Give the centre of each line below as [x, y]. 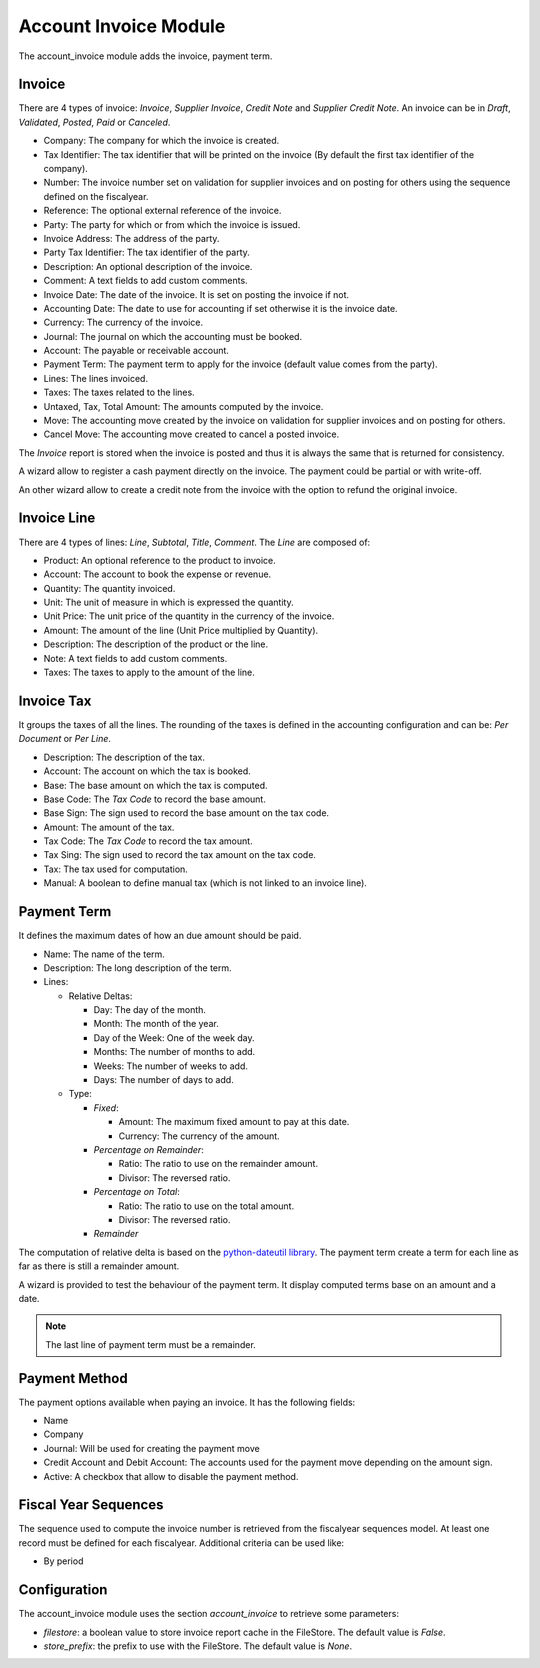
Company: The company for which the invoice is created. [161, 141]
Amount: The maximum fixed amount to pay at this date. [234, 1122]
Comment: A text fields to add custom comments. [146, 281]
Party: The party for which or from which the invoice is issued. [172, 224]
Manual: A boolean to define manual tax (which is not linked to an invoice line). [205, 883]
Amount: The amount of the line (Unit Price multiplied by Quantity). [181, 630]
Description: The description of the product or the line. [156, 644]
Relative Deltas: [100, 996]
